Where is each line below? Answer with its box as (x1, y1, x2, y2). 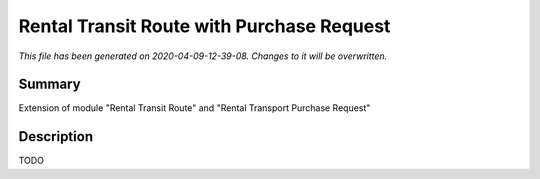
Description (18, 128, 94, 145)
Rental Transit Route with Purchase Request (18, 15, 391, 37)
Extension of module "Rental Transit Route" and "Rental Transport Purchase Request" (18, 102, 371, 114)
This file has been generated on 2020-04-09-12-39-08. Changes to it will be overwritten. (18, 50, 388, 62)
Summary (18, 76, 81, 93)
